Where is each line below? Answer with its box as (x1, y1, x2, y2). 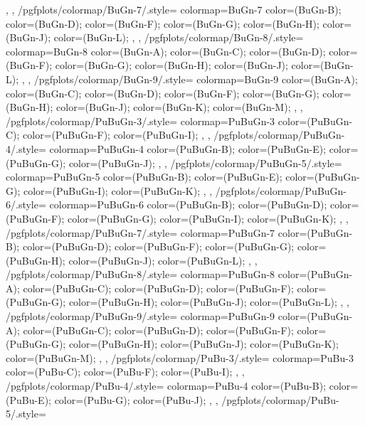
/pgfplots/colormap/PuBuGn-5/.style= (170, 155, 342, 170)
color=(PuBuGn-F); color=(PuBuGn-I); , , (23, 127, 211, 142)
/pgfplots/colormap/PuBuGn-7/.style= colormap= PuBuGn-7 (6, 225, 275, 240)
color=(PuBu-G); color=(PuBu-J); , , (54, 392, 218, 407)
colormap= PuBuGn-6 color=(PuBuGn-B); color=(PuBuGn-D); (49, 197, 327, 212)
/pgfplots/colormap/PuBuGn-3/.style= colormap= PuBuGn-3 (6, 113, 275, 128)
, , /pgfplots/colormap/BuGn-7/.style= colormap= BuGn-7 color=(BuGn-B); (6, 2, 342, 16)
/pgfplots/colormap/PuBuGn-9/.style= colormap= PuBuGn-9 (6, 309, 275, 324)
